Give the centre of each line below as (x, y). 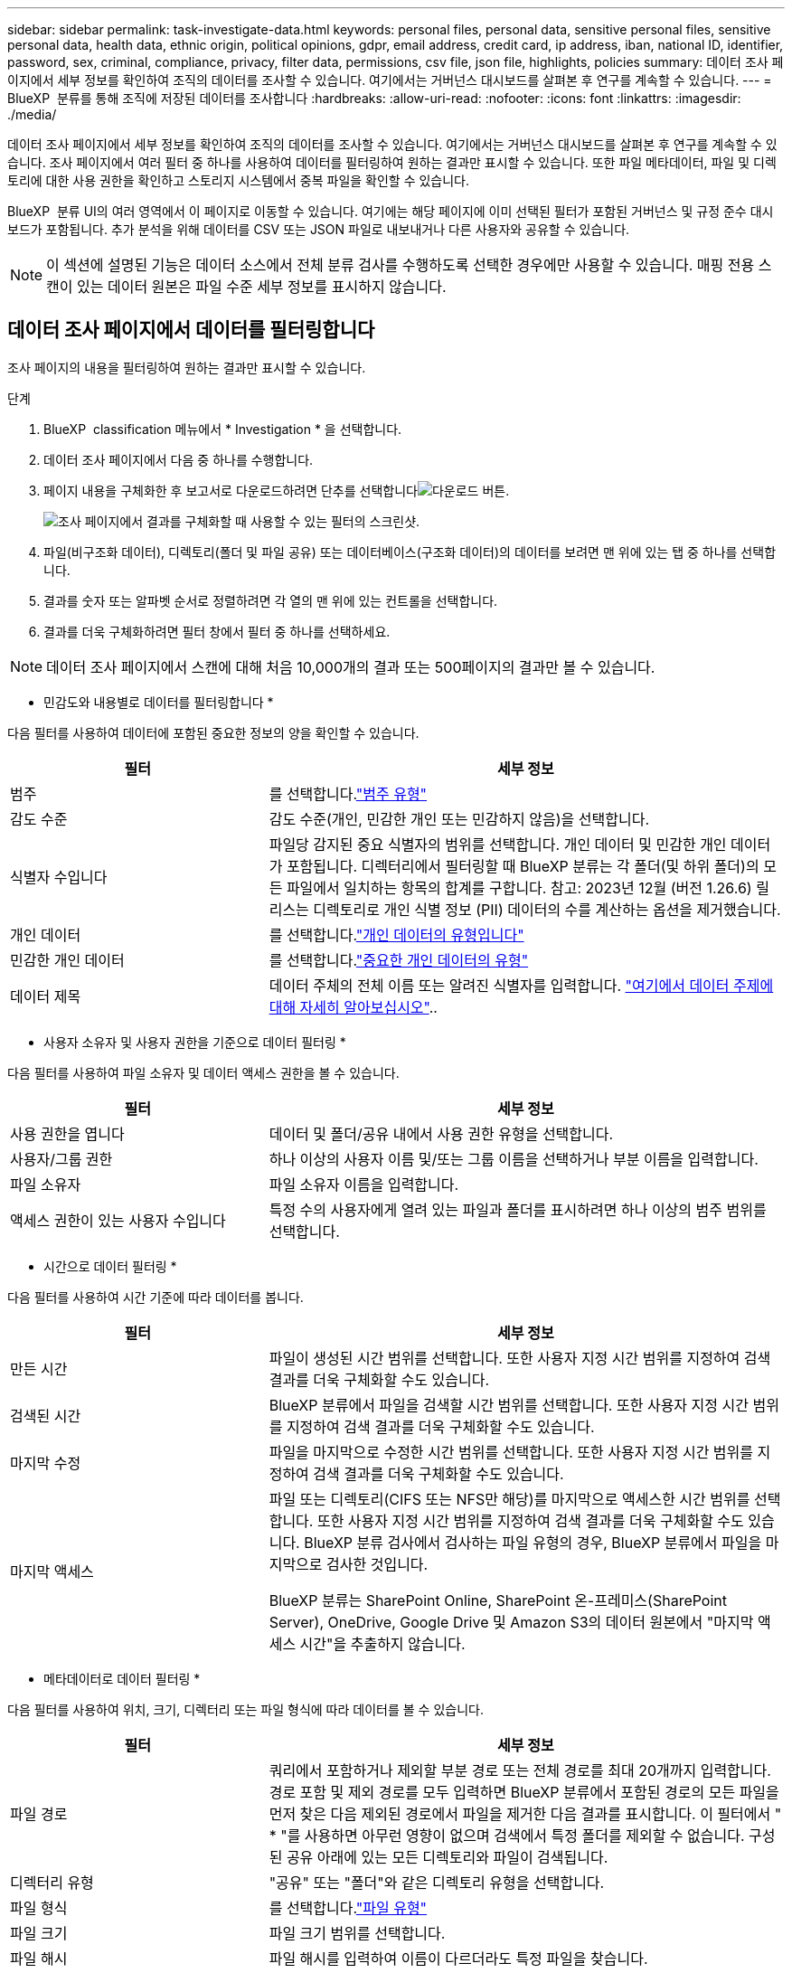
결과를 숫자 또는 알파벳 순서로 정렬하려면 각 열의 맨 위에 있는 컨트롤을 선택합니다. (271, 600)
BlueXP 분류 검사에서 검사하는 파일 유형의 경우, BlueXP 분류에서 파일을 (533, 1542)
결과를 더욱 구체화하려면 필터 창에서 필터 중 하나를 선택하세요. (217, 631)
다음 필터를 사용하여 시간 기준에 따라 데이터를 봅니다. (156, 1297)
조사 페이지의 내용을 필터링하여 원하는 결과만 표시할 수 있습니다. (187, 367)
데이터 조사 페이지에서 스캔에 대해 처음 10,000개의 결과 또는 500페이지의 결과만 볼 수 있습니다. (351, 667)
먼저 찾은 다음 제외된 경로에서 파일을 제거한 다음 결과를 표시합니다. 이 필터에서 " (525, 1813)
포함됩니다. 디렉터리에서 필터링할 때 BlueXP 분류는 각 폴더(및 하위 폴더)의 (523, 866)
